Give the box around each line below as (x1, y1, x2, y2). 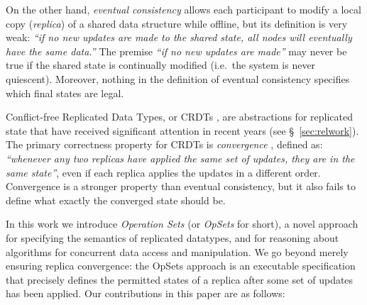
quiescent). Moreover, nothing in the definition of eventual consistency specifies (6, 71, 350, 86)
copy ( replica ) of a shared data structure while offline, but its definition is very (6, 16, 348, 30)
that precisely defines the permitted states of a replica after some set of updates (6, 272, 354, 287)
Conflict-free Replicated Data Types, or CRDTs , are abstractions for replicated (6, 109, 353, 124)
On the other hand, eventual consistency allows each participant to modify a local (6, 2, 361, 16)
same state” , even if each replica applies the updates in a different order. (6, 165, 321, 179)
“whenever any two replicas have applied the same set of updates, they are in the (6, 150, 355, 165)
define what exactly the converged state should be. (6, 192, 226, 207)
